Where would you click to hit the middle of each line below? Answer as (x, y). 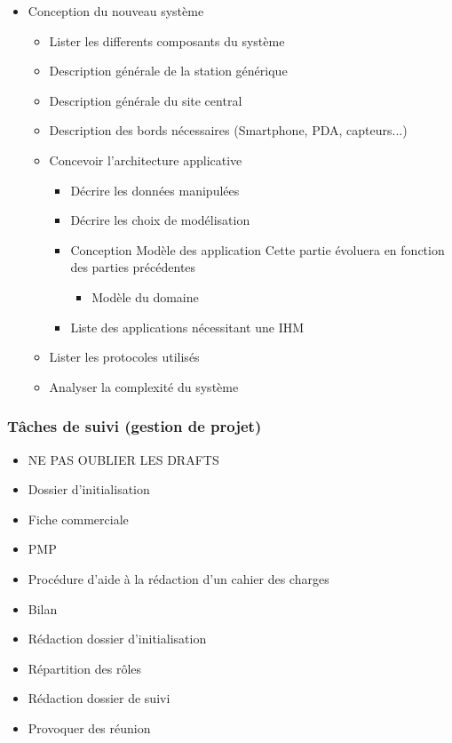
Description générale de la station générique (168, 71)
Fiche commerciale (78, 519)
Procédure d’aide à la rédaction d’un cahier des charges (178, 578)
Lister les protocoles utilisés (124, 357)
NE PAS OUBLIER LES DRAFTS (123, 459)
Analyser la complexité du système (144, 386)
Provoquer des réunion (89, 727)
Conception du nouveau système (116, 11)
